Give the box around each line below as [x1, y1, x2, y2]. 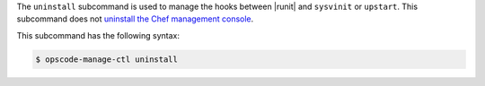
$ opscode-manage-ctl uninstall [35, 54, 179, 64]
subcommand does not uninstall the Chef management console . [16, 13, 254, 24]
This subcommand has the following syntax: [16, 30, 180, 40]
